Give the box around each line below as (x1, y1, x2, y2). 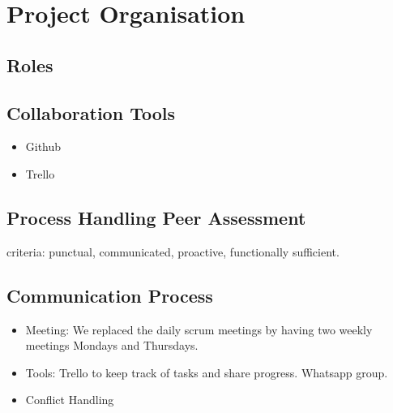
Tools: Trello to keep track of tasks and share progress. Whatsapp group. (25, 364, 388, 381)
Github (25, 138, 62, 155)
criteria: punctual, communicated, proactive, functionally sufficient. (6, 243, 340, 260)
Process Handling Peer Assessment (6, 204, 306, 230)
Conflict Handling (25, 391, 114, 408)
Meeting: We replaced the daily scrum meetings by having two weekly (25, 321, 373, 338)
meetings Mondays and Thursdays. (25, 337, 199, 354)
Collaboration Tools (6, 100, 175, 125)
